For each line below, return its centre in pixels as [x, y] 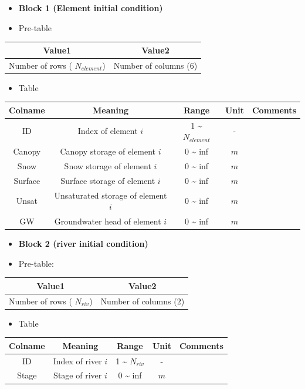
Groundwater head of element [108, 221]
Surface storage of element [108, 180]
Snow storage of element [108, 165]
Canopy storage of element [108, 151]
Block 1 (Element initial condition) [91, 8]
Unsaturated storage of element [111, 195]
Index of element [108, 131]
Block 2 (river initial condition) [83, 244]
